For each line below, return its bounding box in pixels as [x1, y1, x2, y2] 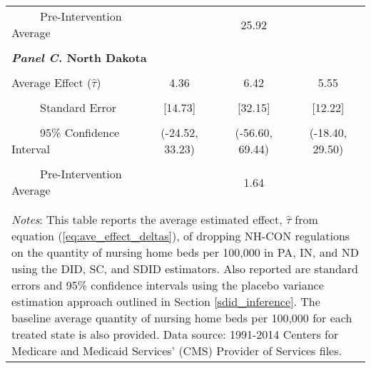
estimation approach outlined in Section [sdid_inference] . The [11, 293, 320, 310]
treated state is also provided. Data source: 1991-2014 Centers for [11, 326, 339, 342]
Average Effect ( [11, 74, 92, 91]
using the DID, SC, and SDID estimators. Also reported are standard [11, 260, 359, 277]
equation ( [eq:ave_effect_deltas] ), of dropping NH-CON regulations [11, 228, 350, 244]
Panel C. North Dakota [11, 49, 147, 66]
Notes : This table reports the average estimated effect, [11, 211, 283, 228]
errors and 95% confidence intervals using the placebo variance [11, 277, 324, 293]
